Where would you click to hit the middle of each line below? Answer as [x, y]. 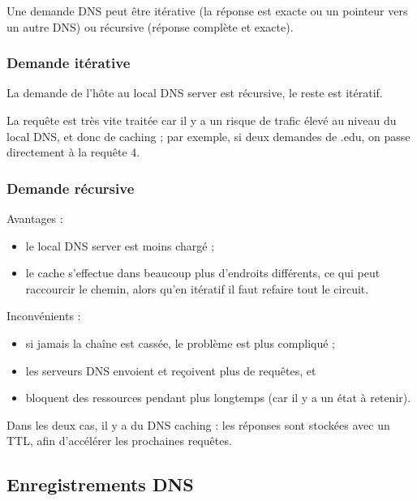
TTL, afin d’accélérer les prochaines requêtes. [119, 441]
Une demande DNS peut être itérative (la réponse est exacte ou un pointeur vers [207, 11]
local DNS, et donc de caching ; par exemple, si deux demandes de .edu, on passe [208, 136]
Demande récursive [71, 188]
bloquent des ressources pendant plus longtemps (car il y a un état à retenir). [218, 398]
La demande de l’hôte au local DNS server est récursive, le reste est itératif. [195, 93]
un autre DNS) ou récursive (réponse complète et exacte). [150, 26]
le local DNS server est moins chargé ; [120, 245]
